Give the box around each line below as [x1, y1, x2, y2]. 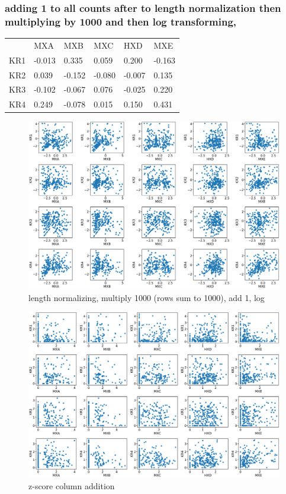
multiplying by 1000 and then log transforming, [5, 14, 237, 28]
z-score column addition [28, 480, 115, 492]
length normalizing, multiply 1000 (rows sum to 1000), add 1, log [28, 291, 265, 303]
